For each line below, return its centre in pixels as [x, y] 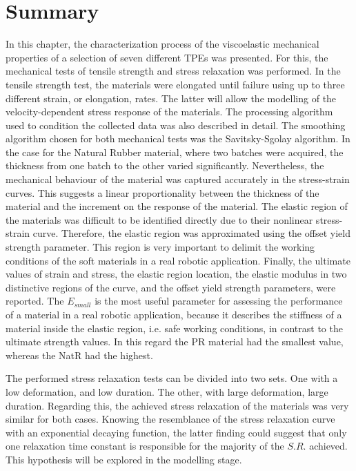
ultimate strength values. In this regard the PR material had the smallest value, [175, 342]
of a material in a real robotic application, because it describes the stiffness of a [174, 314]
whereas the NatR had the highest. [79, 355]
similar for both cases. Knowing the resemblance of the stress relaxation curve [170, 419]
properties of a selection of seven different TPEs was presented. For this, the [167, 57]
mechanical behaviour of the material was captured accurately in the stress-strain [178, 179]
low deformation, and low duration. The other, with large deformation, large [167, 391]
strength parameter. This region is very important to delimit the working [160, 247]
